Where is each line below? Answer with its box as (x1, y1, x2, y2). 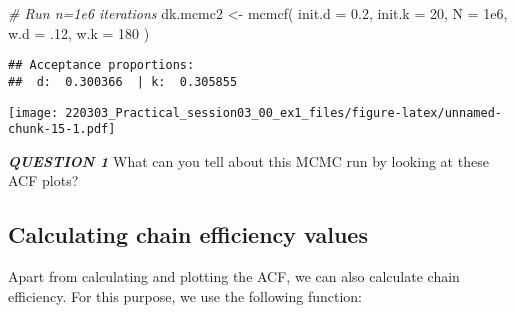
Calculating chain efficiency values (8, 219, 368, 250)
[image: (8, 105, 59, 120)
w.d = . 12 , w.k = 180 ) (8, 22, 150, 43)
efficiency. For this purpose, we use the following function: (8, 285, 363, 306)
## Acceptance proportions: (8, 58, 195, 73)
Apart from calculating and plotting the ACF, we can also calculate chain (8, 266, 460, 287)
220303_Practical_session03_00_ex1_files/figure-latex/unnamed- (65, 105, 502, 120)
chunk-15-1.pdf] (8, 122, 116, 137)
